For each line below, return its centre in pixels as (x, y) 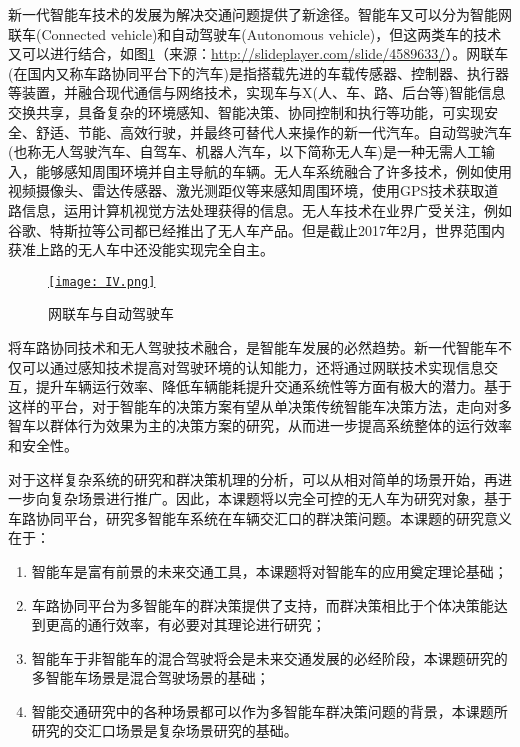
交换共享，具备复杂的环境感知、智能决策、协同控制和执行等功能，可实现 (246, 111)
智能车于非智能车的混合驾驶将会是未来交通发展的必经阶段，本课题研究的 (269, 657)
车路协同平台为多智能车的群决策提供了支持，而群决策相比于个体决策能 (262, 604)
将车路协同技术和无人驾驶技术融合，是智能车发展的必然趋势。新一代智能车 (253, 346)
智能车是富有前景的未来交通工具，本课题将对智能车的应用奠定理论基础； (269, 570)
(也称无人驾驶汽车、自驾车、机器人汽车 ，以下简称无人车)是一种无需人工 (244, 151)
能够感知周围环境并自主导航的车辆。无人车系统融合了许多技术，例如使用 (273, 170)
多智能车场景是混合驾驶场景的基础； (150, 677)
